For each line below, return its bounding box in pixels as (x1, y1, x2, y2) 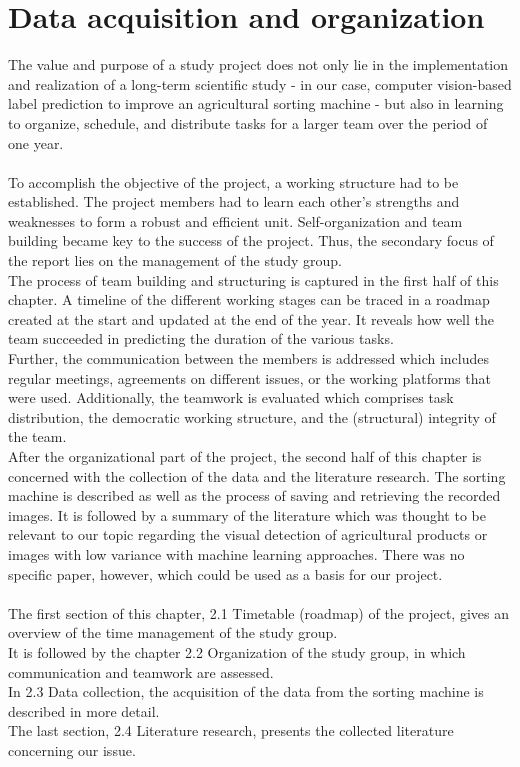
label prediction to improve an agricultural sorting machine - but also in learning (8, 93, 504, 114)
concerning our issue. (8, 739, 136, 760)
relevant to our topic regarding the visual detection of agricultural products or (8, 524, 488, 545)
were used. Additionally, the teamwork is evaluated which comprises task (8, 387, 454, 408)
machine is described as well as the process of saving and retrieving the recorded (8, 485, 501, 506)
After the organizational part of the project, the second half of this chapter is (8, 446, 482, 466)
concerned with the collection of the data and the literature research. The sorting (8, 465, 506, 486)
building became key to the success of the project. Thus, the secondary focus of (8, 230, 494, 251)
